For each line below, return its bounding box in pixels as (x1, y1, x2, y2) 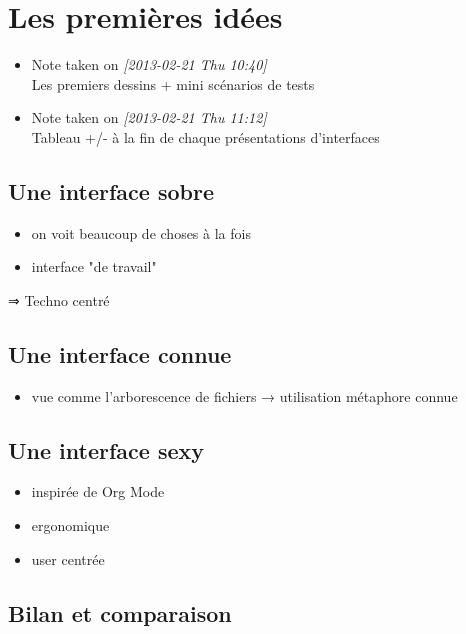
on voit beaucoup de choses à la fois (31, 222, 251, 243)
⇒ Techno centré (8, 289, 110, 310)
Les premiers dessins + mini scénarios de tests (31, 73, 315, 94)
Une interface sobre (8, 175, 214, 206)
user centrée (31, 548, 105, 569)
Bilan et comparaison (8, 597, 232, 628)
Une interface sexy (8, 434, 205, 465)
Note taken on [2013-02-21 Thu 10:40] (31, 54, 267, 75)
